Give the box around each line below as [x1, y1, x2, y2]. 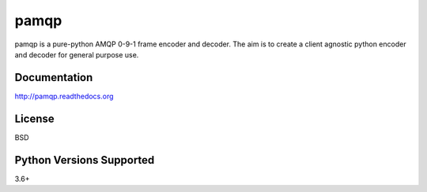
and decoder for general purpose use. [14, 50, 139, 59]
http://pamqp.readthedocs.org [14, 91, 114, 101]
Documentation [14, 71, 93, 84]
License [14, 112, 55, 125]
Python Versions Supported [14, 153, 155, 167]
